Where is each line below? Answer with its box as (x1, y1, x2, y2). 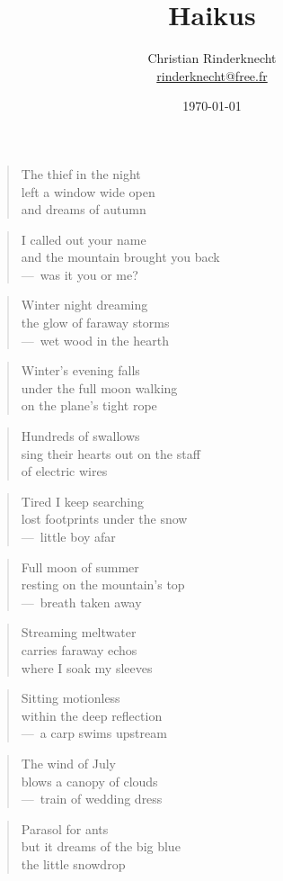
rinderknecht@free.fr (156, 66, 268, 85)
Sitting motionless (21, 688, 120, 707)
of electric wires (21, 462, 108, 481)
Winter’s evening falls (21, 361, 140, 380)
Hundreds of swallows (21, 427, 140, 445)
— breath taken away (21, 592, 142, 611)
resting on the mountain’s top (21, 575, 185, 594)
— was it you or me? (21, 265, 138, 283)
